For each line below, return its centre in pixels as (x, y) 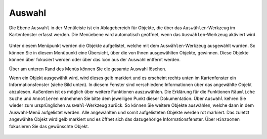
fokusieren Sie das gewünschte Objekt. (49, 126)
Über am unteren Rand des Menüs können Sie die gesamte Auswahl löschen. (88, 69)
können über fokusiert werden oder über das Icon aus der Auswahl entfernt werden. (95, 60)
